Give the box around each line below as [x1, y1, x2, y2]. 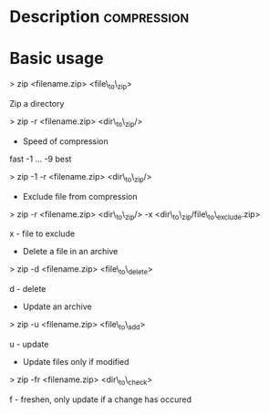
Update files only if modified [22, 356, 129, 367]
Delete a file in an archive [22, 246, 119, 257]
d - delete [9, 284, 47, 295]
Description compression [9, 6, 190, 27]
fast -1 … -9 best [9, 153, 72, 164]
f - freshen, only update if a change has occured [9, 394, 192, 405]
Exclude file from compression [22, 191, 139, 202]
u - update [9, 338, 49, 349]
